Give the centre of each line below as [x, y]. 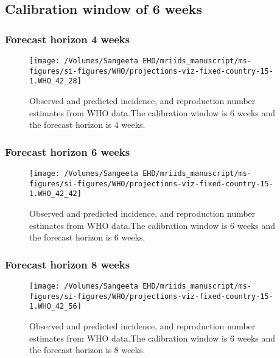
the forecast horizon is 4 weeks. [87, 125]
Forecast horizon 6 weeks [68, 151]
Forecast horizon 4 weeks [68, 39]
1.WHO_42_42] [55, 194]
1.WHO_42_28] [55, 81]
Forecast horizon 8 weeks [68, 264]
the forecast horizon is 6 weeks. [87, 237]
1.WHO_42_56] [55, 307]
